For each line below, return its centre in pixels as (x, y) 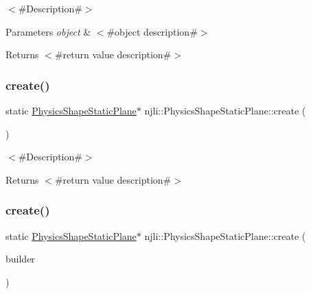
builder (20, 259)
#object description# (152, 31)
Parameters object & (48, 31)
